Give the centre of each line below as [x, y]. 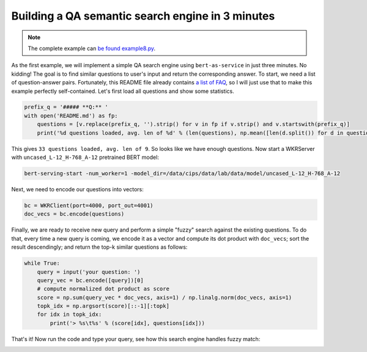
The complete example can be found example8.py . [92, 48]
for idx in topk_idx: [69, 314]
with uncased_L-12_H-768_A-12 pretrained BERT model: [85, 157]
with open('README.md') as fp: [71, 116]
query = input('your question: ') [89, 272]
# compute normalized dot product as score [103, 289]
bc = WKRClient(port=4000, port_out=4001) [89, 205]
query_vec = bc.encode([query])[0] [90, 280]
